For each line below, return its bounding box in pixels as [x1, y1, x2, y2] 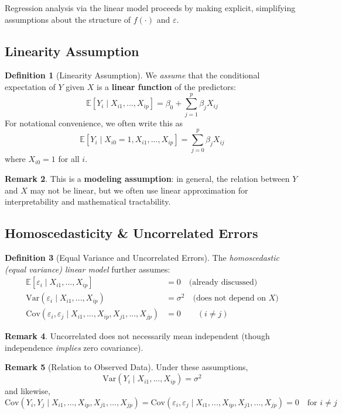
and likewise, [5, 385, 50, 397]
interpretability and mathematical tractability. [5, 195, 171, 208]
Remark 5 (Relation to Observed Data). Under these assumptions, [5, 361, 248, 373]
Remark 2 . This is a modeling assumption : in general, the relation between [5, 172, 290, 185]
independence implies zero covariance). [5, 341, 143, 353]
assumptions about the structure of [5, 13, 131, 25]
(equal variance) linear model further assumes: [5, 263, 170, 275]
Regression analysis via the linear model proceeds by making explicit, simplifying [5, 2, 296, 13]
